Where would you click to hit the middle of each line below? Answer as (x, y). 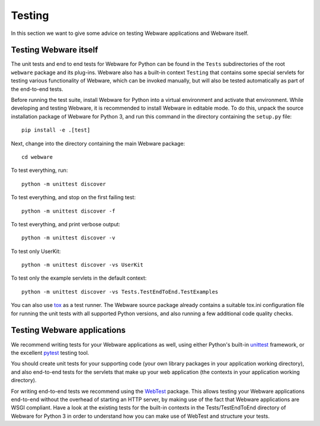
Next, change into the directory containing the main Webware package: (98, 143)
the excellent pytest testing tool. (50, 353)
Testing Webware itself (55, 50)
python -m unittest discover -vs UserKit (82, 265)
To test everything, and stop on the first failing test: (73, 197)
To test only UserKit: (36, 251)
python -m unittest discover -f (68, 211)
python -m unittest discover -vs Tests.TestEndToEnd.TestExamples (120, 292)
